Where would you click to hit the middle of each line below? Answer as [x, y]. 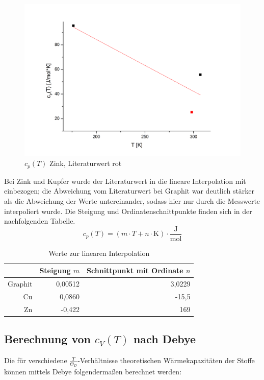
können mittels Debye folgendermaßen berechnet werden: [93, 372]
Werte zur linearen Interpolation [99, 253]
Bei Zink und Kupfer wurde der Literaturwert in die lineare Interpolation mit [125, 181]
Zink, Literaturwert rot [86, 163]
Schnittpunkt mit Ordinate [135, 270]
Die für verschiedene [36, 360]
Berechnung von [48, 339]
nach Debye [165, 339]
